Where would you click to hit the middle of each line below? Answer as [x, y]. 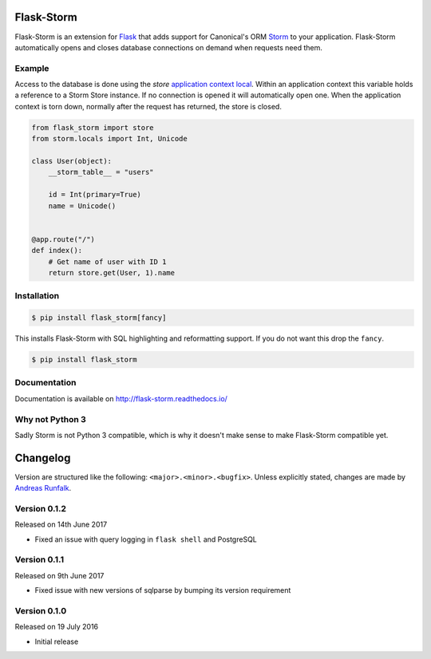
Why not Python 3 [51, 419]
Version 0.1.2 [41, 508]
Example [32, 68]
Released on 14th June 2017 [61, 525]
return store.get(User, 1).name [112, 272]
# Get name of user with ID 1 [107, 262]
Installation [37, 296]
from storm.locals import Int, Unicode [109, 139]
